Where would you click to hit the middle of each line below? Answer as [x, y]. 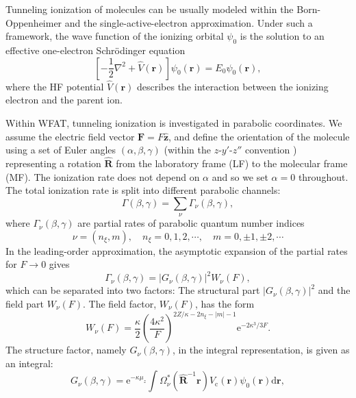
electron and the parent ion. [64, 100]
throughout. [323, 176]
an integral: [29, 363]
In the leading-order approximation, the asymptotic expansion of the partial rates [177, 250]
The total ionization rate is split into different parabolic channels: [143, 190]
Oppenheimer [34, 22]
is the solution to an [282, 36]
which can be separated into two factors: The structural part [133, 290]
